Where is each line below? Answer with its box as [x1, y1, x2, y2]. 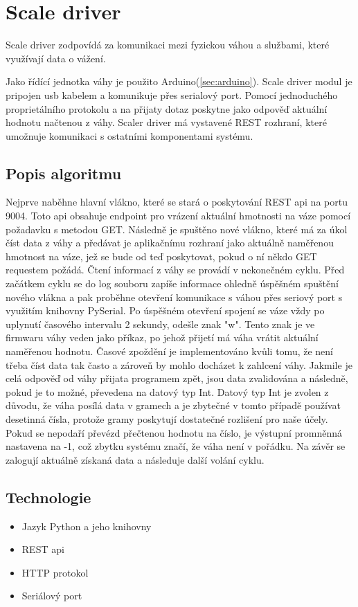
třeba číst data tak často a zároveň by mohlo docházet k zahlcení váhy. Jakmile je [6, 357, 352, 372]
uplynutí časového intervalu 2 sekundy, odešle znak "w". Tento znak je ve [6, 316, 315, 331]
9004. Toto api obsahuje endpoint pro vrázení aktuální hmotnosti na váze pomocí [6, 208, 351, 223]
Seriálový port [21, 588, 82, 603]
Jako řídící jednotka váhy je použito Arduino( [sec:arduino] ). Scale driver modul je [6, 74, 352, 89]
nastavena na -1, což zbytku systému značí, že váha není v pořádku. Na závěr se [6, 439, 346, 453]
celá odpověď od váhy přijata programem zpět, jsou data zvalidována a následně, [6, 371, 348, 386]
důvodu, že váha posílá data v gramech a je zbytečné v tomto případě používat [6, 398, 341, 413]
